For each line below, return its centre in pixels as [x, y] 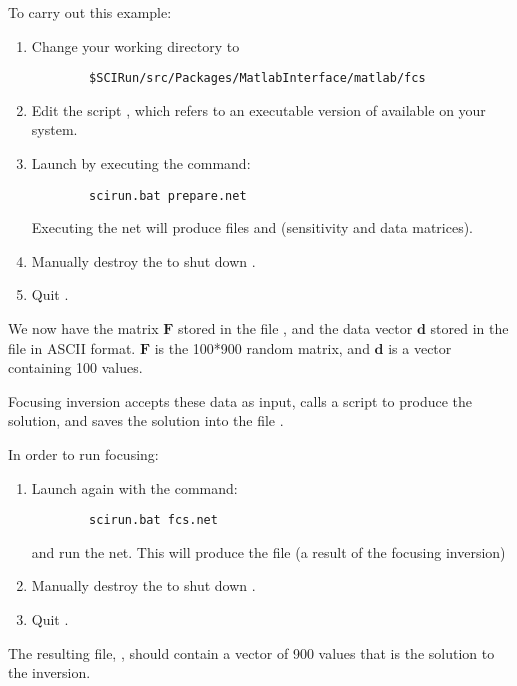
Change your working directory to [135, 45]
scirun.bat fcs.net [153, 520]
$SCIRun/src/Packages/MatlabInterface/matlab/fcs [257, 78]
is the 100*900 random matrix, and [262, 347]
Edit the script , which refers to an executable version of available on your [258, 109]
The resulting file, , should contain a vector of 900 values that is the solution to [251, 652]
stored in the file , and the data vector [295, 328]
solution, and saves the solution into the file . [146, 420]
